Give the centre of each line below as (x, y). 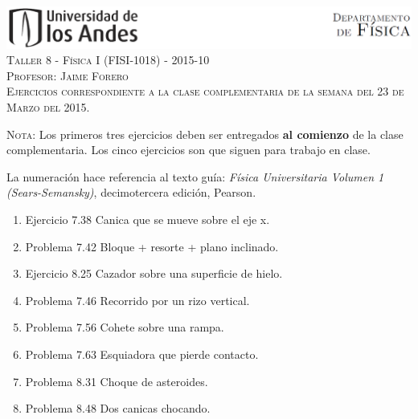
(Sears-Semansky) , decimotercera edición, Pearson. (131, 192)
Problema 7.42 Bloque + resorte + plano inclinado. (152, 246)
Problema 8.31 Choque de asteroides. (117, 381)
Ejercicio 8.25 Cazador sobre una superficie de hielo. (154, 273)
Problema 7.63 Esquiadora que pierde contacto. (142, 354)
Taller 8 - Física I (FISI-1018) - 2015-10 (108, 60)
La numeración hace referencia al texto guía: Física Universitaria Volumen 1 (195, 176)
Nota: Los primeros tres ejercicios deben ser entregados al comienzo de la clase (205, 134)
